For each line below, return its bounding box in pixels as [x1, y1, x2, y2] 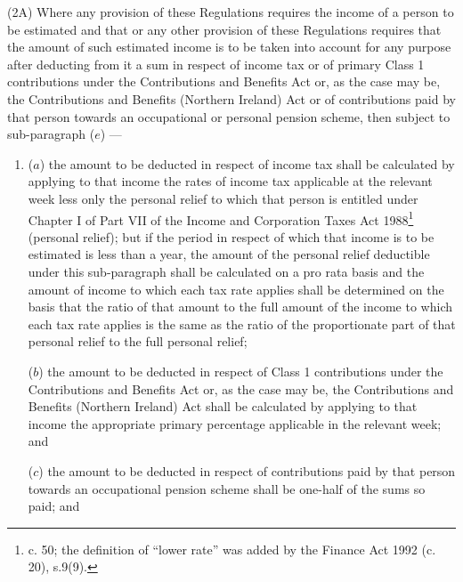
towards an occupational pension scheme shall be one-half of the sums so [28, 479, 426, 497]
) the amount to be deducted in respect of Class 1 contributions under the [38, 361, 443, 380]
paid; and [28, 497, 80, 515]
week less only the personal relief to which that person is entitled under [28, 189, 418, 207]
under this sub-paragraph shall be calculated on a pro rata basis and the [28, 262, 425, 280]
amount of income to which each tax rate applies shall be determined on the [28, 279, 444, 298]
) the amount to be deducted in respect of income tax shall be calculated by [39, 154, 455, 173]
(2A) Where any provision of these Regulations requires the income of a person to [7, 3, 454, 20]
